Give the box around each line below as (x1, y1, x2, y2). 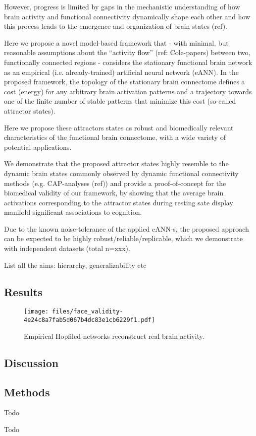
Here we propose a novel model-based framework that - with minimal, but (4, 37, 229, 48)
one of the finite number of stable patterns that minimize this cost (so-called (4, 96, 236, 106)
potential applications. (4, 141, 72, 152)
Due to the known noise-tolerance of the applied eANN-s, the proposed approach (4, 223, 249, 234)
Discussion (4, 355, 59, 370)
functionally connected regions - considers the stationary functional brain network (4, 57, 253, 67)
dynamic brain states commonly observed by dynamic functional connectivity (4, 168, 239, 178)
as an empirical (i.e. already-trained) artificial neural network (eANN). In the (4, 66, 239, 77)
